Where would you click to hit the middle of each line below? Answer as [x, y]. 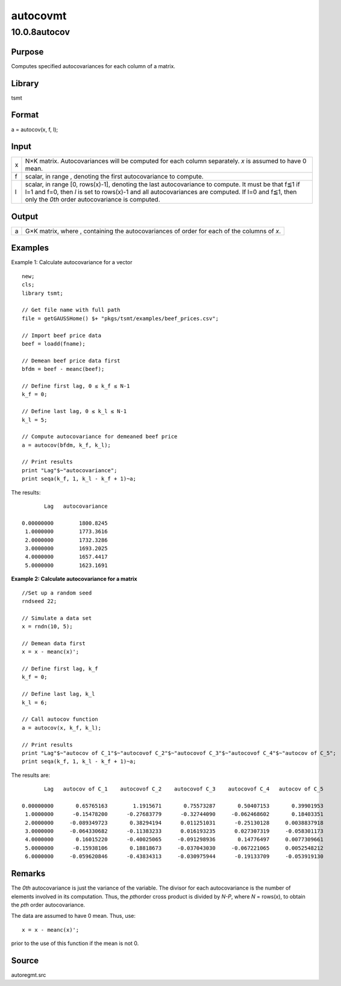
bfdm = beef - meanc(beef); [63, 369]
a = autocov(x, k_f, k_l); [62, 728]
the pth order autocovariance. [48, 905]
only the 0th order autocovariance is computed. [93, 200]
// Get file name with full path [71, 310]
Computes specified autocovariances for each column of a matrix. [93, 66]
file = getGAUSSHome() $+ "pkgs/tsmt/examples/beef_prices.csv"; [120, 318]
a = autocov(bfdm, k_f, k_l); [67, 445]
